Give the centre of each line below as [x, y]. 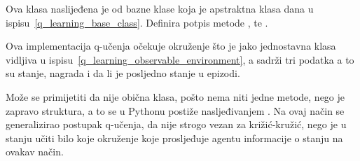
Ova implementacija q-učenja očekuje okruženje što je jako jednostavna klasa [171, 46]
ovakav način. [35, 152]
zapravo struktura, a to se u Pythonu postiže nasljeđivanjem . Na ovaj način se [175, 110]
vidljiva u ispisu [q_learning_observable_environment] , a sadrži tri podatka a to [180, 59]
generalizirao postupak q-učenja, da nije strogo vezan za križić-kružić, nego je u [176, 124]
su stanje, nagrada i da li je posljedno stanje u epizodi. [123, 73]
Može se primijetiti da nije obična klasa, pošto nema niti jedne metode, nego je [175, 96]
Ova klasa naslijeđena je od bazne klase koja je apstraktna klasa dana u [160, 8]
